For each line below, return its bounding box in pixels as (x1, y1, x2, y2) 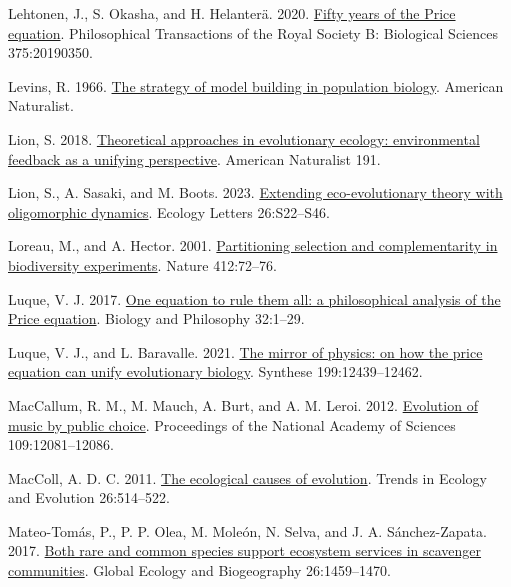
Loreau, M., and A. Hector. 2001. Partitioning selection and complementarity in (8, 235, 498, 256)
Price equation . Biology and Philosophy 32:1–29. (8, 308, 305, 329)
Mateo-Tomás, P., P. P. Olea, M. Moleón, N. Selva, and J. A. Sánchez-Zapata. (8, 520, 487, 541)
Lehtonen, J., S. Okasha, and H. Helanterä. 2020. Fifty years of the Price (8, 3, 456, 23)
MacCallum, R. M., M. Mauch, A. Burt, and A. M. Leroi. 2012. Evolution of (8, 394, 478, 415)
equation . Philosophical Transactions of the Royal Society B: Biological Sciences (8, 22, 498, 43)
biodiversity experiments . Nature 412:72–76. (8, 254, 278, 275)
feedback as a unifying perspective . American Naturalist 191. (8, 148, 381, 169)
